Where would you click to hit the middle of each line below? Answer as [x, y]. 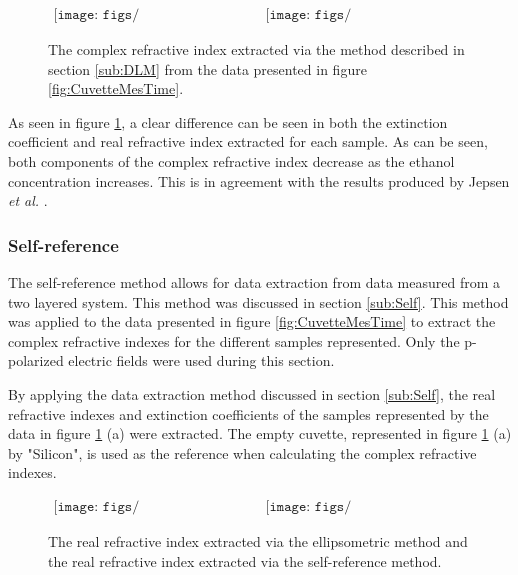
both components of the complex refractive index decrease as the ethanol [231, 161]
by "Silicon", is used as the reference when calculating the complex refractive [242, 452]
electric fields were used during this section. [201, 360]
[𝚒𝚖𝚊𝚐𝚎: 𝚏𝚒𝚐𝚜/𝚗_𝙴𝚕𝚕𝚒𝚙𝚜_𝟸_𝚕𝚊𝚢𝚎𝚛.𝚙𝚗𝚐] [96, 15]
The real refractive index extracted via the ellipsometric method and [258, 540]
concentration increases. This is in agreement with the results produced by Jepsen [259, 180]
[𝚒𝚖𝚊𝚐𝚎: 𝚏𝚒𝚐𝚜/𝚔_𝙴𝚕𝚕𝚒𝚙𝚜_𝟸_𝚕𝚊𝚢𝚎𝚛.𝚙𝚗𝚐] [308, 15]
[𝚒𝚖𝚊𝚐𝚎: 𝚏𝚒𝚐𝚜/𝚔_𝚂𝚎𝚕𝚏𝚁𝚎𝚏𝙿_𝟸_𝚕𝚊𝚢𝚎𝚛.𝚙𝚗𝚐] [308, 506]
